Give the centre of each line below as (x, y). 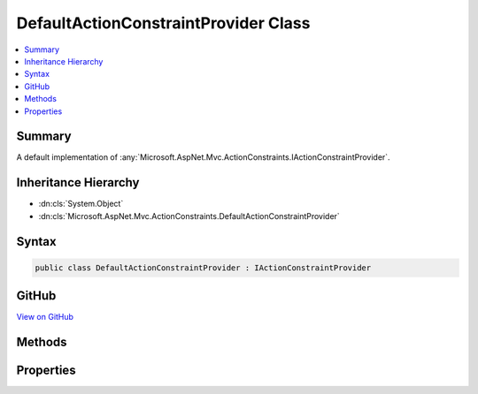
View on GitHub (45, 317)
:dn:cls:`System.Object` (81, 204)
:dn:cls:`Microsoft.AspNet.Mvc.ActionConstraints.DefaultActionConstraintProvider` (189, 216)
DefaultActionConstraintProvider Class (163, 23)
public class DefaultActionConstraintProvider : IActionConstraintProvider (203, 268)
